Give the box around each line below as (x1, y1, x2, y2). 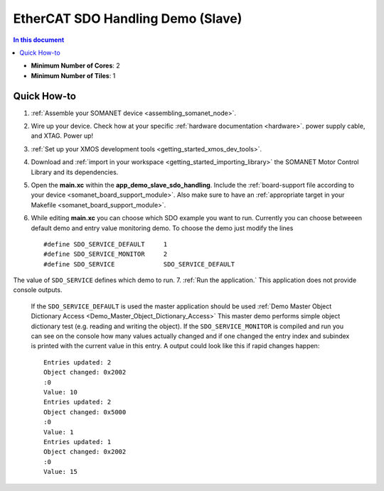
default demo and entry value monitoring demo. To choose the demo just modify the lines (31, 224, 294, 232)
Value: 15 (43, 468, 78, 476)
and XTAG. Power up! (31, 131, 94, 140)
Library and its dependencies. (31, 168, 119, 176)
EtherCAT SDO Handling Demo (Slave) (13, 11, 242, 26)
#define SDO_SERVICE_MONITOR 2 (43, 250, 168, 259)
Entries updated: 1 (43, 438, 112, 446)
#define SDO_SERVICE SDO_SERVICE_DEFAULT (43, 260, 235, 268)
